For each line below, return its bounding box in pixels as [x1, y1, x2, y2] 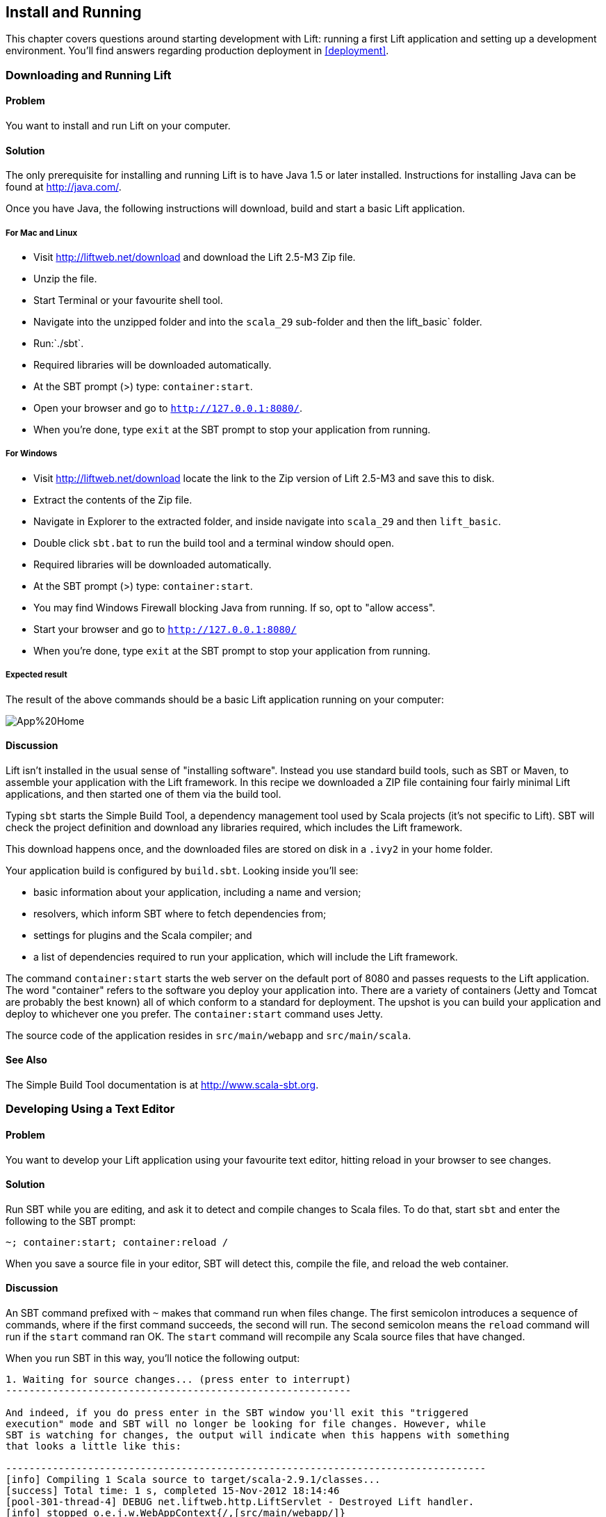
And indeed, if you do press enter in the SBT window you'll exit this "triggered [6, 1407, 468, 1419]
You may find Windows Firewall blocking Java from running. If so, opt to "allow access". [33, 601, 436, 613]
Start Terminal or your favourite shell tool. [33, 294, 223, 307]
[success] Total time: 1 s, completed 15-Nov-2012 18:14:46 [6, 1485, 340, 1497]
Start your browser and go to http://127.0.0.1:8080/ [33, 623, 297, 635]
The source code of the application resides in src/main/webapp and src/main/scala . [6, 1029, 411, 1041]
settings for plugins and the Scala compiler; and [33, 929, 252, 941]
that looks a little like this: [6, 1440, 181, 1452]
